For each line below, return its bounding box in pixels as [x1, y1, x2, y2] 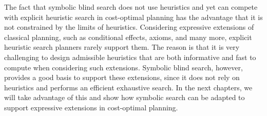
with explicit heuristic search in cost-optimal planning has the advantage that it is [4, 11, 263, 22]
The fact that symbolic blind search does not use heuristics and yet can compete [4, 2, 258, 12]
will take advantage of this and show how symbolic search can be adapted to [4, 92, 245, 103]
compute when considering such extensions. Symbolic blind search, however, [4, 62, 243, 72]
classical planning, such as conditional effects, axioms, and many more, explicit [4, 31, 252, 42]
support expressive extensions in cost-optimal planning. [4, 102, 178, 112]
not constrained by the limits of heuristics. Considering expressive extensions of [4, 22, 254, 32]
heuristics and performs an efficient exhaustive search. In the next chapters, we [4, 82, 253, 92]
